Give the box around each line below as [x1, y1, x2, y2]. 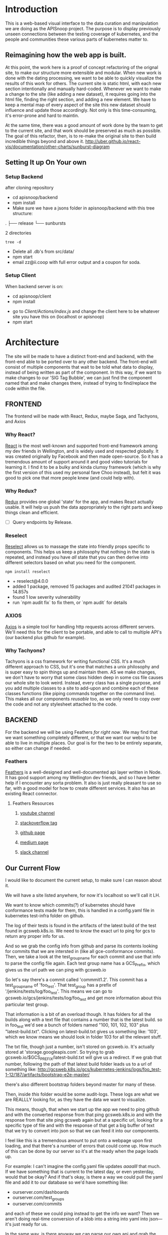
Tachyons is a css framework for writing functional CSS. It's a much [5, 658, 145, 664]
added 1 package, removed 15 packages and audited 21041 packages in [12, 583, 161, 590]
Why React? [5, 431, 36, 438]
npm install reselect [5, 569, 51, 575]
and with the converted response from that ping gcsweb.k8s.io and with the [5, 1112, 162, 1118]
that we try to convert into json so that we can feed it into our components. [5, 1127, 159, 1134]
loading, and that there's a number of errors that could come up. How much [5, 1142, 161, 1149]
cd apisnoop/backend [12, 194, 58, 200]
